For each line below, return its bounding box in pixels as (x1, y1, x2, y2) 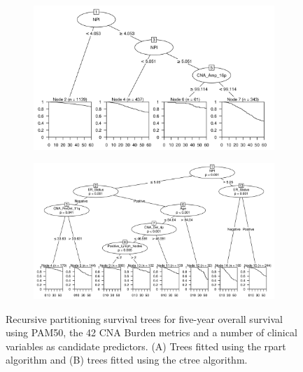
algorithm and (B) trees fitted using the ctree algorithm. (6, 352, 248, 367)
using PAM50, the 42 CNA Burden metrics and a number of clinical (6, 325, 297, 340)
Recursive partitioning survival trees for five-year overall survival (6, 311, 283, 326)
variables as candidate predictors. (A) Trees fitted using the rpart (6, 338, 286, 353)
